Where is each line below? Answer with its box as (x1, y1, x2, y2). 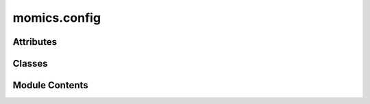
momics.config (12, 10, 101, 25)
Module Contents (12, 80, 88, 91)
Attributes (12, 36, 58, 48)
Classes (12, 58, 48, 69)
